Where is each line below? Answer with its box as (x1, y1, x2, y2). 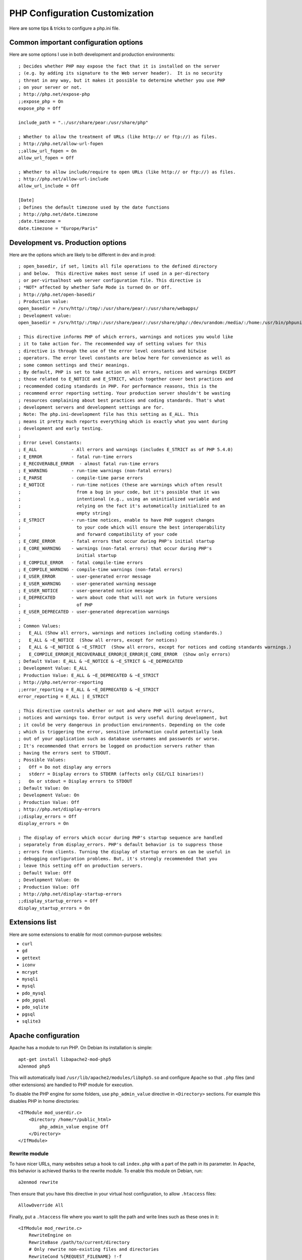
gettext (22, 955, 41, 961)
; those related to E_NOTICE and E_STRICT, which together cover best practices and (18, 376, 234, 382)
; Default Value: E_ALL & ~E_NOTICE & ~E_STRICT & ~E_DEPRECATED (18, 658, 183, 664)
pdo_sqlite (22, 1004, 49, 1010)
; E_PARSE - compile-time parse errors (18, 475, 143, 481)
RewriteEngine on (28, 1232, 71, 1238)
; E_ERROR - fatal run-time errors (18, 454, 133, 460)
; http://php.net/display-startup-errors (18, 891, 122, 897)
